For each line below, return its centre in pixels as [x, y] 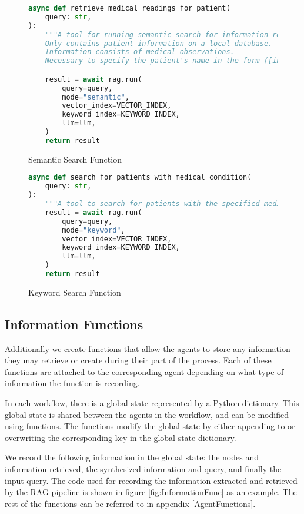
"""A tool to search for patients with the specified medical [169, 204]
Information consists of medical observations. [140, 52]
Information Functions [74, 324]
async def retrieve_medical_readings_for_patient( [129, 8]
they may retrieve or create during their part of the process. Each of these [138, 360]
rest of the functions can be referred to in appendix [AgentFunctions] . [130, 503]
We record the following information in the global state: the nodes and [132, 457]
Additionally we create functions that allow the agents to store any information [148, 348]
